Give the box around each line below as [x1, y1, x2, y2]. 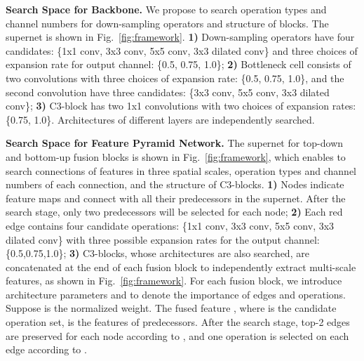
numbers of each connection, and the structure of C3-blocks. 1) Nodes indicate [6, 177, 344, 192]
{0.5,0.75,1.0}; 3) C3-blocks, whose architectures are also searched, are [6, 246, 309, 261]
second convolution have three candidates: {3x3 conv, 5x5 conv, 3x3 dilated [6, 84, 330, 99]
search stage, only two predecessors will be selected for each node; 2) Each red [6, 204, 343, 219]
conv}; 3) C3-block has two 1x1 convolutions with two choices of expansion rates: [6, 98, 356, 113]
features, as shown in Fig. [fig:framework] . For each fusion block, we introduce [6, 273, 342, 288]
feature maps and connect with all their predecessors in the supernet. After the [6, 190, 346, 205]
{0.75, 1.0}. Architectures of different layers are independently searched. [6, 112, 315, 126]
